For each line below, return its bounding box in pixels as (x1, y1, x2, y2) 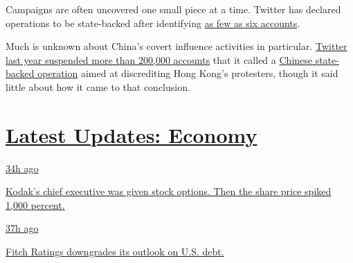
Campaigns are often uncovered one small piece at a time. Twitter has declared (6, 2, 341, 16)
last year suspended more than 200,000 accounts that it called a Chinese (6, 52, 313, 67)
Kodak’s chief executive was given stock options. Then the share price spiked (6, 184, 332, 198)
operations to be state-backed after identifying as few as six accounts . (6, 15, 300, 30)
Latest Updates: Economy (6, 120, 257, 149)
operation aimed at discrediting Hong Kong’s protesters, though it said (37, 66, 338, 80)
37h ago (6, 221, 39, 235)
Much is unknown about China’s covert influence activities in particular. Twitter (6, 39, 347, 53)
